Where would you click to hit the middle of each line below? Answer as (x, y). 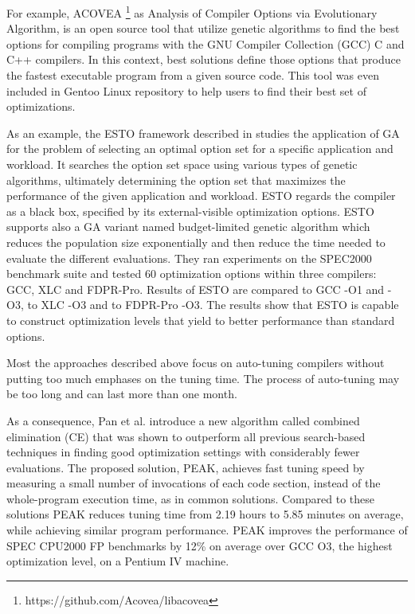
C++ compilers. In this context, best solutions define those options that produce (204, 59)
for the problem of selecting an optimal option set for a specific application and (200, 149)
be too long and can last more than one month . (122, 394)
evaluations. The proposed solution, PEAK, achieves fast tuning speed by (186, 467)
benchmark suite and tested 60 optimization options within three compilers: (192, 274)
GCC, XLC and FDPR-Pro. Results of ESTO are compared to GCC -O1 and (196, 289)
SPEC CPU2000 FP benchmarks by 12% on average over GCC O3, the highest (200, 545)
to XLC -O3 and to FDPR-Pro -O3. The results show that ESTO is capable (213, 305)
